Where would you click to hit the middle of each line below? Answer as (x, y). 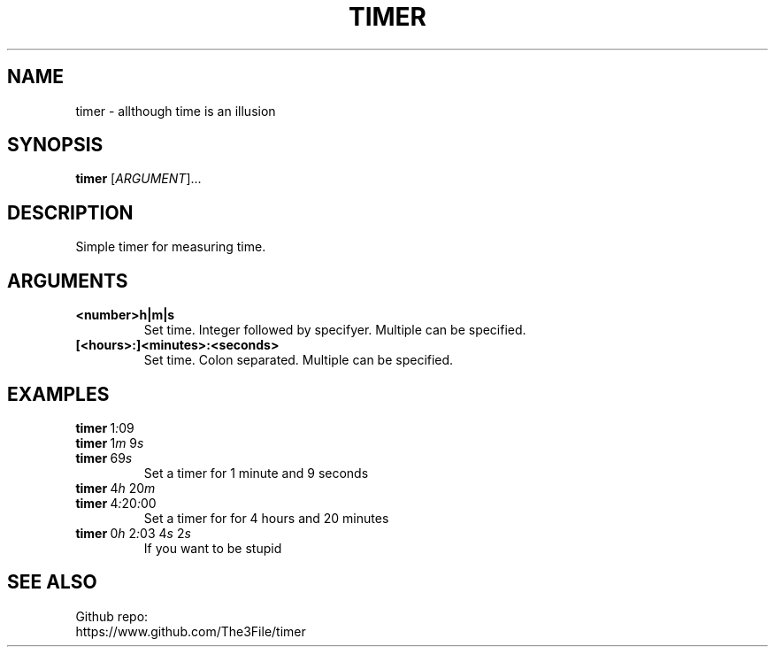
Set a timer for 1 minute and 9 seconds (256, 473)
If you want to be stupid (213, 548)
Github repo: (112, 616)
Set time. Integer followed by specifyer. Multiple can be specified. (335, 330)
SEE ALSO (52, 582)
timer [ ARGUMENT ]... (138, 179)
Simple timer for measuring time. (171, 247)
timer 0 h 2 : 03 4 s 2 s (133, 533)
